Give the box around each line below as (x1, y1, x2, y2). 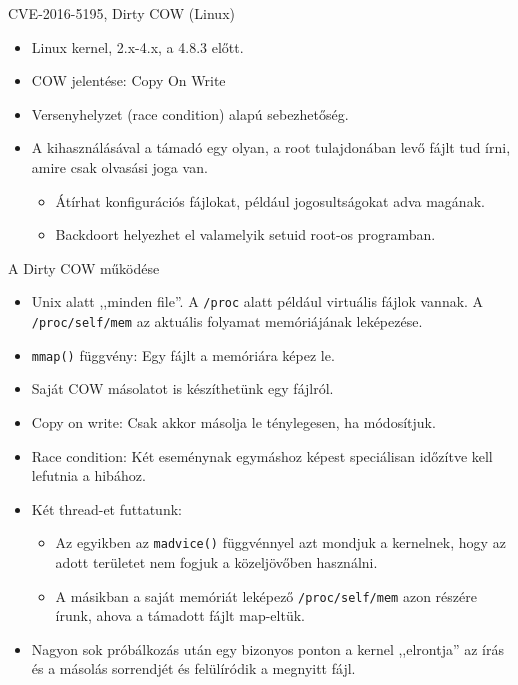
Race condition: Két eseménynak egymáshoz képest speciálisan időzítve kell (31, 445, 493, 466)
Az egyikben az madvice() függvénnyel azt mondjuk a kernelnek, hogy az (55, 532, 506, 553)
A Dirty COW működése (8, 257, 160, 278)
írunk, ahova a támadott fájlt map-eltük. (55, 605, 305, 626)
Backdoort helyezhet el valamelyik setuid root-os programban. (55, 224, 436, 245)
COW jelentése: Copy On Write (31, 70, 226, 91)
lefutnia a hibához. (31, 465, 146, 486)
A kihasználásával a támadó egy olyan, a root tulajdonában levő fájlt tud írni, (31, 137, 511, 158)
